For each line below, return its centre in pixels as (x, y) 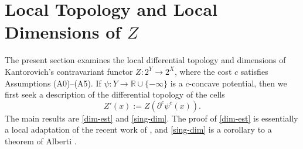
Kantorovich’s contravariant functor (69, 71)
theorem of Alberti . (41, 141)
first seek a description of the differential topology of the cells (115, 94)
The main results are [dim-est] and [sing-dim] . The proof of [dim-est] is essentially (151, 118)
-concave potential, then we (238, 83)
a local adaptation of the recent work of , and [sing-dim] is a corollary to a (138, 129)
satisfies (254, 71)
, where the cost (203, 71)
